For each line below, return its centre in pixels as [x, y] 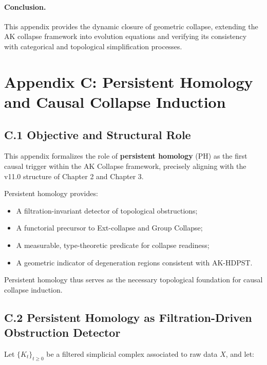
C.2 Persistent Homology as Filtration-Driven [128, 317]
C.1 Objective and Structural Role [98, 134]
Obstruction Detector [62, 332]
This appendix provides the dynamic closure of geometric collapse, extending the [131, 26]
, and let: [240, 353]
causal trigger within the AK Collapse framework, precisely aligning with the [125, 166]
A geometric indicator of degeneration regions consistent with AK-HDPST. [134, 262]
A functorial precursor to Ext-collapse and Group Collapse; [109, 228]
